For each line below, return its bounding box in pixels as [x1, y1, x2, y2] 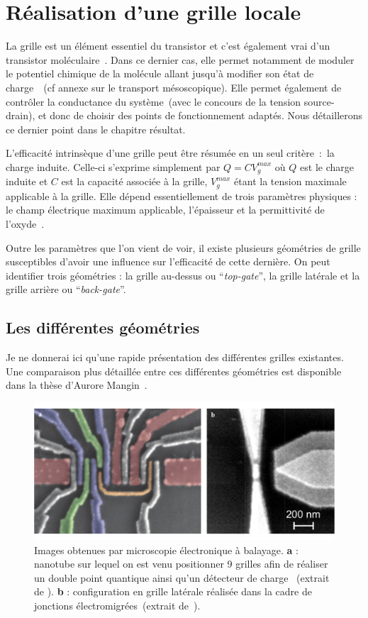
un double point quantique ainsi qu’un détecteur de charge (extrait [34, 570, 330, 585]
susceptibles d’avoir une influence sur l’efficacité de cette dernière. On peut [6, 254, 330, 269]
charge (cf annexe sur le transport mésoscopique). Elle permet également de [6, 79, 342, 94]
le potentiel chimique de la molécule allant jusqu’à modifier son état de [6, 66, 314, 81]
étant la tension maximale [234, 174, 347, 189]
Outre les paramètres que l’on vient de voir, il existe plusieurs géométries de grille [6, 240, 361, 255]
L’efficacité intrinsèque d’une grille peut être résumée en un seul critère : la [6, 145, 335, 160]
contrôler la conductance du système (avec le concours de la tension [6, 94, 301, 109]
